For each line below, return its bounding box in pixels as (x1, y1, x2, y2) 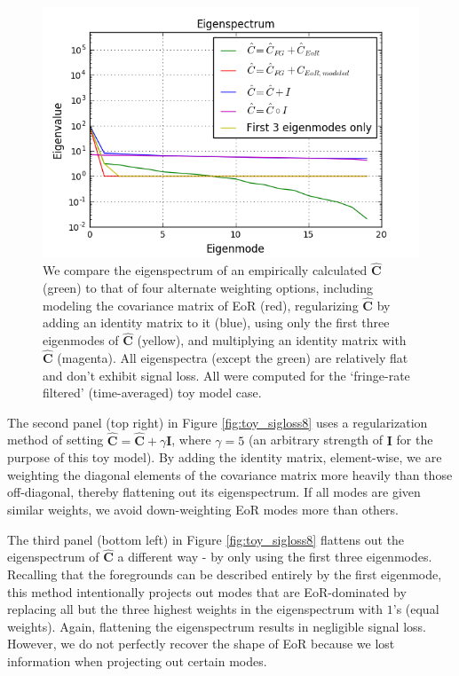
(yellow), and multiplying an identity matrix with (137, 331, 407, 350)
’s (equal (392, 600, 439, 618)
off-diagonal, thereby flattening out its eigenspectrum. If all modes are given (7, 483, 421, 501)
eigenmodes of (43, 331, 119, 350)
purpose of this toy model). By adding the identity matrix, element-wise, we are (7, 448, 442, 467)
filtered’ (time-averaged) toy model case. (43, 383, 262, 402)
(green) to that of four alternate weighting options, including (43, 279, 374, 297)
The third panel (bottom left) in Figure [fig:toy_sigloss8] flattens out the (7, 530, 405, 548)
